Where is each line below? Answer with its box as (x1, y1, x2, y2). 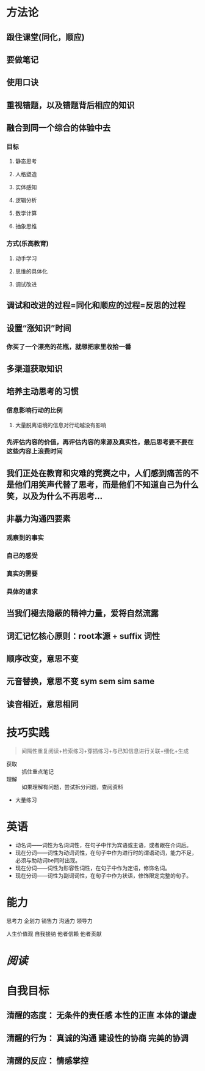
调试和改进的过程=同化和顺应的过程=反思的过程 (6, 300, 186, 311)
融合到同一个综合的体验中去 (6, 123, 111, 133)
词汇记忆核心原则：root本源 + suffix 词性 (6, 631, 160, 641)
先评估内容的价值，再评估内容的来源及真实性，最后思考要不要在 (6, 438, 194, 447)
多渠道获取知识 (6, 364, 63, 374)
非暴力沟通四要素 (6, 513, 71, 524)
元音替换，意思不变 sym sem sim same (6, 676, 155, 687)
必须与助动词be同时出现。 (15, 856, 81, 864)
